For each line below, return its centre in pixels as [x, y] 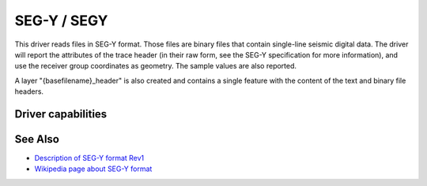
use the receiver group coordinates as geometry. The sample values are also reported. [155, 66]
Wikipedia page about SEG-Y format [93, 169]
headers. [29, 91]
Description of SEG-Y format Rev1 [89, 158]
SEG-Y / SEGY [61, 20]
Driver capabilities [61, 114]
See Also [37, 139]
